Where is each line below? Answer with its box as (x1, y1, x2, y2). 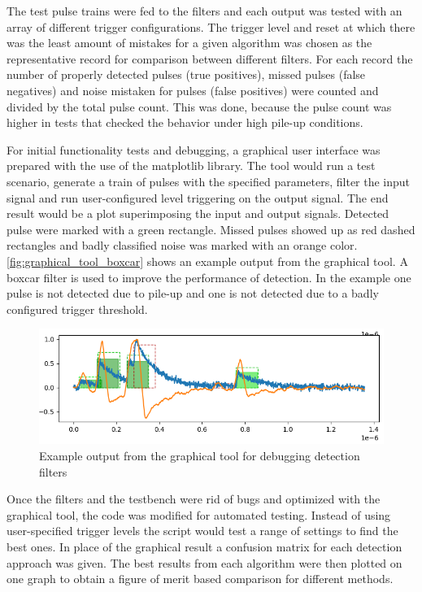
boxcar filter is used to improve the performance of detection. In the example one (7, 268, 411, 285)
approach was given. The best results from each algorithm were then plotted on (7, 554, 402, 571)
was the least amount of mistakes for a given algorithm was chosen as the (7, 34, 372, 51)
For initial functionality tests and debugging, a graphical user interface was (7, 141, 381, 158)
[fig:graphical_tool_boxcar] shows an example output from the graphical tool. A (7, 252, 408, 269)
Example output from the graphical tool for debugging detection (39, 446, 360, 464)
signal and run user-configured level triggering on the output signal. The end (7, 189, 389, 206)
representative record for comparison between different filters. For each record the (7, 50, 413, 67)
